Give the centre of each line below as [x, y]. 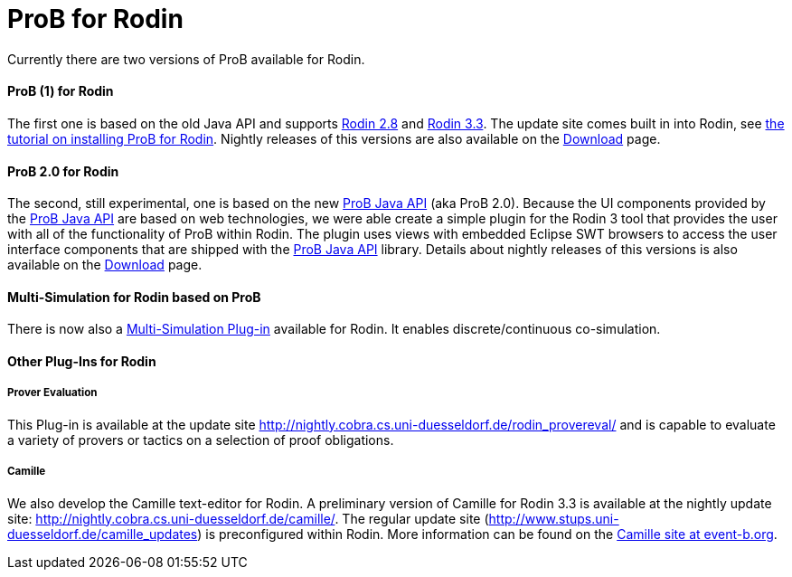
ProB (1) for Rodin [61, 91]
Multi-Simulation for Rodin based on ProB [134, 297]
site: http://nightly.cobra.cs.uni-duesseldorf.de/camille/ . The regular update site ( [248, 518]
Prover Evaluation [52, 393]
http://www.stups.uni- [554, 518]
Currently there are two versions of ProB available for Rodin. [186, 59]
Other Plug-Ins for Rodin [82, 362]
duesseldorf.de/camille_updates [103, 534]
